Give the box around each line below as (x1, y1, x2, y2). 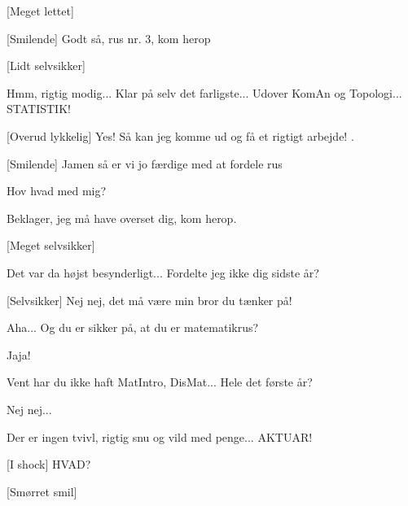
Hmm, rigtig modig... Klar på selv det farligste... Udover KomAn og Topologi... (7, 84, 402, 101)
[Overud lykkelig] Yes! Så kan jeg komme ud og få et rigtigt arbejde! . (7, 127, 354, 144)
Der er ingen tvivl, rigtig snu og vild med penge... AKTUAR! (7, 428, 313, 445)
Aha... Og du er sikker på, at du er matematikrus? (7, 319, 259, 336)
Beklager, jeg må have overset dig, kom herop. (7, 209, 237, 226)
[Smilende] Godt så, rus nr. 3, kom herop (7, 29, 211, 46)
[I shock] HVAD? (7, 456, 91, 473)
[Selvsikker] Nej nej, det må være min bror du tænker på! (7, 291, 292, 308)
